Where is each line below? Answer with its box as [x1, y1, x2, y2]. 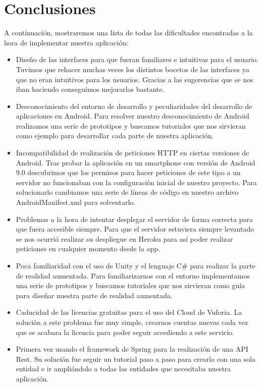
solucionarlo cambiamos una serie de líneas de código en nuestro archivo [16, 187, 239, 197]
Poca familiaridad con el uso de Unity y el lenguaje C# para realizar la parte [16, 260, 255, 270]
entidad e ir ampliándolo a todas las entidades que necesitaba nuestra [16, 363, 231, 374]
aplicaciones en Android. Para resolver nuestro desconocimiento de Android [16, 110, 249, 121]
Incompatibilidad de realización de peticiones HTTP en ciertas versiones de [16, 147, 249, 158]
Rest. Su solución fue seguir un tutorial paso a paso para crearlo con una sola [16, 353, 255, 364]
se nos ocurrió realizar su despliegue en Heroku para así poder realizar [16, 233, 233, 244]
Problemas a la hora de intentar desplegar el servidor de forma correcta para [16, 213, 253, 224]
